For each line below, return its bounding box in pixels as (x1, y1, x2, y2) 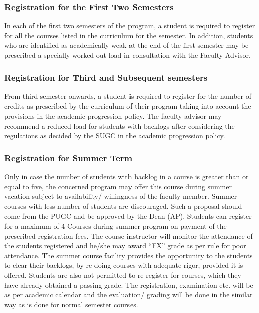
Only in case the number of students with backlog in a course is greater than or (4, 171, 249, 181)
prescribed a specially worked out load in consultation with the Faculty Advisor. (4, 50, 251, 60)
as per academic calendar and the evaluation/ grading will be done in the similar (4, 289, 253, 300)
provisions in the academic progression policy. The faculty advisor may (4, 111, 222, 121)
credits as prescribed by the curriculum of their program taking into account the (4, 100, 251, 111)
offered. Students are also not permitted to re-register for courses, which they (4, 269, 241, 280)
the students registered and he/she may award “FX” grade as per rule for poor (4, 240, 246, 251)
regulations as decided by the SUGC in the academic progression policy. (4, 130, 225, 141)
